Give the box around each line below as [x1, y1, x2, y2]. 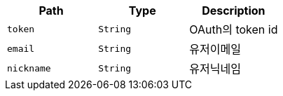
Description [202, 4, 265, 18]
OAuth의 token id [189, 22, 278, 36]
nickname [7, 62, 51, 74]
